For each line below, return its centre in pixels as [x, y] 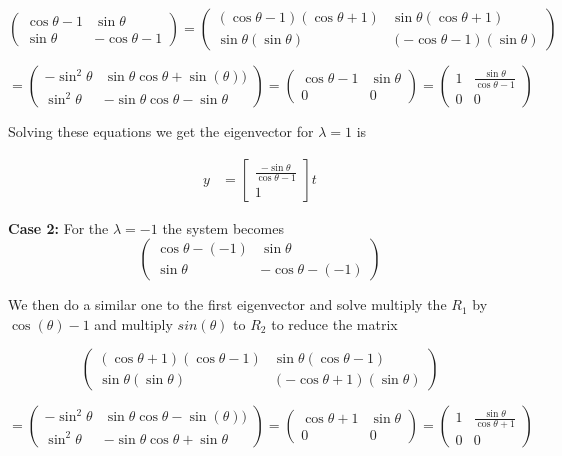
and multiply [133, 323]
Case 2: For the [58, 227]
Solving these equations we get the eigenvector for [161, 131]
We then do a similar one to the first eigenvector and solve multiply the [227, 304]
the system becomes [223, 227]
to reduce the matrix [334, 323]
